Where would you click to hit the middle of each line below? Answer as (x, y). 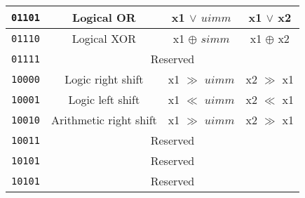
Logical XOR (104, 38)
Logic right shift (104, 79)
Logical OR (104, 17)
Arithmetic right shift (104, 120)
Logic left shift (104, 99)
